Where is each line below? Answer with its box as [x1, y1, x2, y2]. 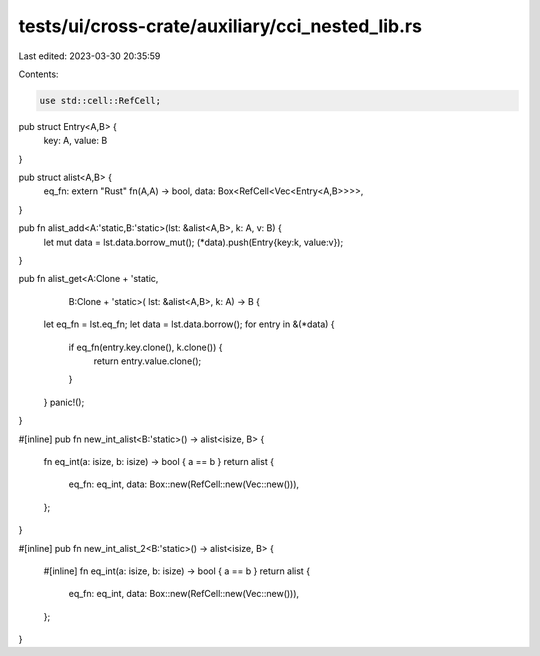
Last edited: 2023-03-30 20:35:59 [18, 50, 161, 62]
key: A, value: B [43, 135, 108, 147]
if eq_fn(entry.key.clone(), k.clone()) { [68, 341, 223, 353]
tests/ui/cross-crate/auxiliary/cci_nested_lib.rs [18, 15, 422, 37]
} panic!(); [43, 396, 85, 408]
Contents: [18, 68, 59, 80]
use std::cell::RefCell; [39, 95, 162, 106]
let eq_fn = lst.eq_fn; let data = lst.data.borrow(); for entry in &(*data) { [43, 318, 335, 330]
